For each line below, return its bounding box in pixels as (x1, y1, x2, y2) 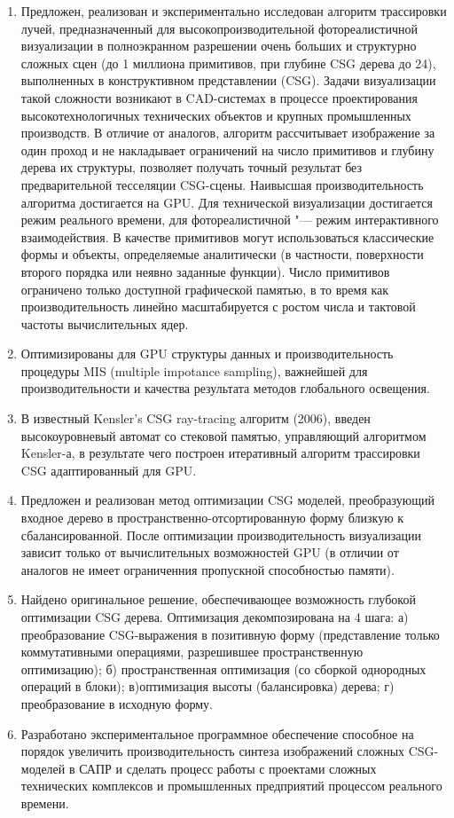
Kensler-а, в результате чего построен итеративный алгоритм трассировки (20, 444, 420, 462)
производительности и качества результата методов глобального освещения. (20, 379, 430, 397)
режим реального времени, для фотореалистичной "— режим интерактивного (20, 210, 439, 229)
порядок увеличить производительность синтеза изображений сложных (20, 742, 405, 760)
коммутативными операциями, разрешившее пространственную (20, 642, 364, 661)
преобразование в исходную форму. (20, 694, 213, 712)
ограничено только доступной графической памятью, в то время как (20, 279, 389, 298)
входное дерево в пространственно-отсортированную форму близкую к (20, 508, 404, 527)
